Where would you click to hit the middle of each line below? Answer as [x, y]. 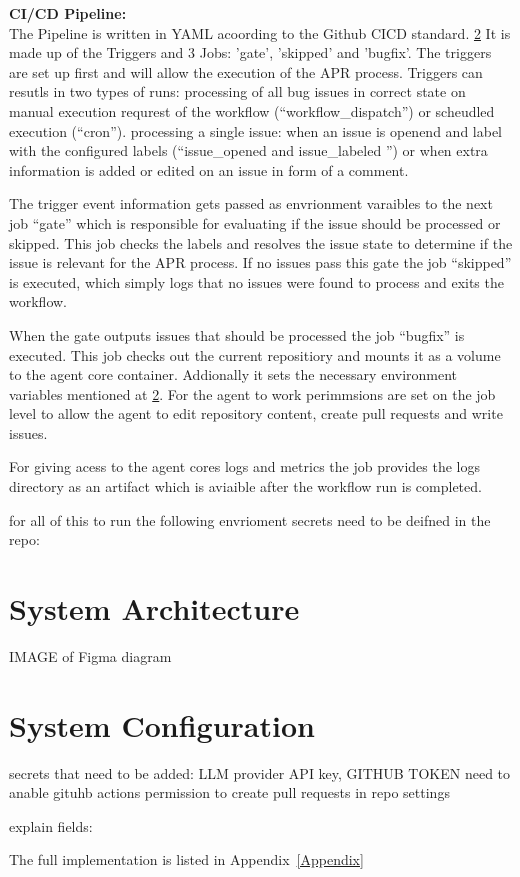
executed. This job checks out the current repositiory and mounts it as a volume [255, 354]
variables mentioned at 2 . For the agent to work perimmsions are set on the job [252, 393]
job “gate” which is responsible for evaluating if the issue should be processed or [255, 222]
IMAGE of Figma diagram [90, 655]
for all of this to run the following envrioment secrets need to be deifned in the [250, 519]
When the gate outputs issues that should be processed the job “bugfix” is [237, 334]
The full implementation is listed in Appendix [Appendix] [186, 859]
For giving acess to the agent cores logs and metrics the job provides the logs [245, 466]
